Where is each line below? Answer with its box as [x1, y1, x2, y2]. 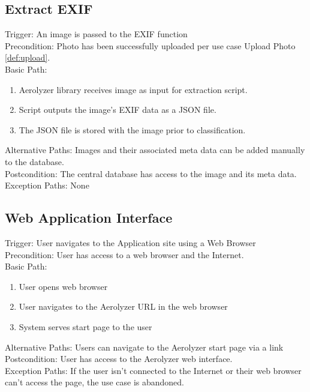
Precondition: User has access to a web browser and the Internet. [5, 248, 244, 261]
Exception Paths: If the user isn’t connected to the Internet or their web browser [5, 364, 302, 376]
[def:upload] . [5, 51, 50, 64]
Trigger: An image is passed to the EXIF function [5, 28, 188, 40]
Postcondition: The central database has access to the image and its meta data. [5, 167, 297, 179]
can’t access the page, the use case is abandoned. [5, 376, 184, 388]
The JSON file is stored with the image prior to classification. [19, 123, 246, 136]
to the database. [5, 155, 64, 167]
